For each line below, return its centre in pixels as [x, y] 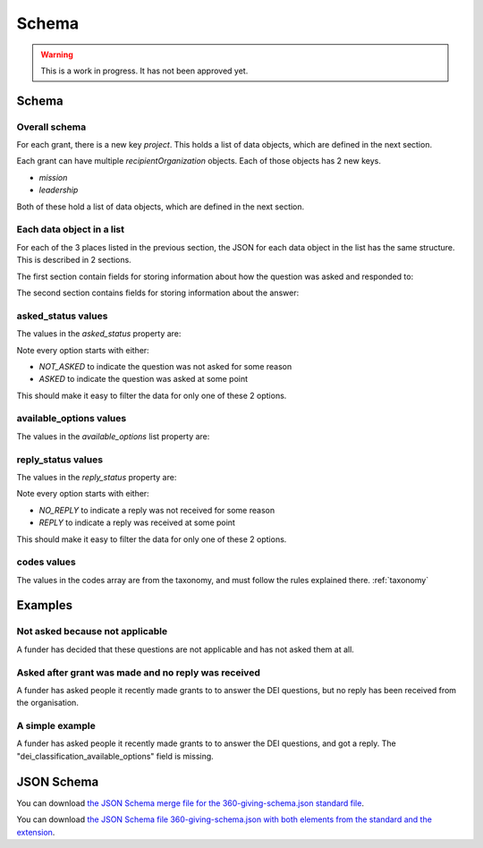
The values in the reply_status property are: [97, 477]
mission [53, 177]
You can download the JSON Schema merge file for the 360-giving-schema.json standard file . [190, 803]
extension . [36, 832]
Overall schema [51, 127]
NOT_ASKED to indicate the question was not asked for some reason [165, 366]
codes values [46, 562]
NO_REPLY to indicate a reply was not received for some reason [157, 510]
